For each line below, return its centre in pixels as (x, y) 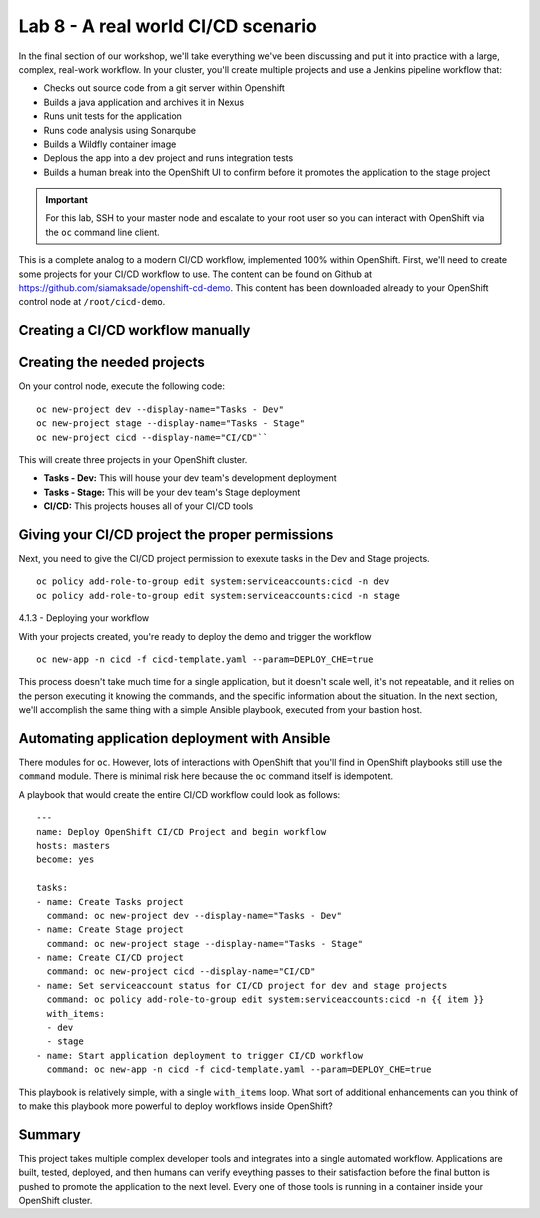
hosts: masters (73, 845)
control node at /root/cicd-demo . (92, 302)
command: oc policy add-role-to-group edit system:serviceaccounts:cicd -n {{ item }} (265, 999)
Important (67, 200)
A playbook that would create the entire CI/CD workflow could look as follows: (179, 794)
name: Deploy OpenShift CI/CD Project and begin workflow (181, 831)
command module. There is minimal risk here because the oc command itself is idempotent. (206, 776)
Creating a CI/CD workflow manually (134, 330)
